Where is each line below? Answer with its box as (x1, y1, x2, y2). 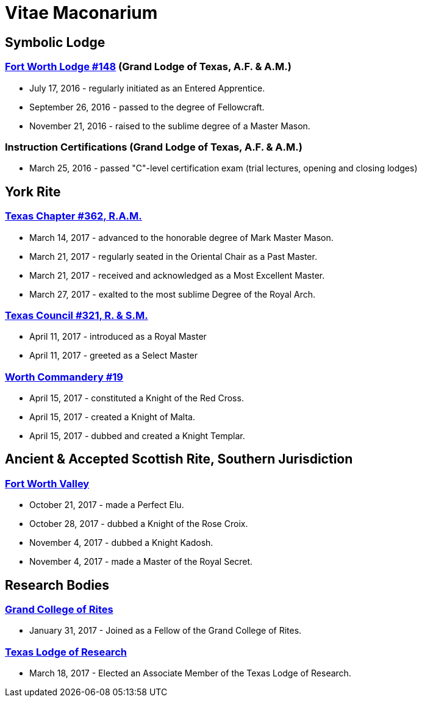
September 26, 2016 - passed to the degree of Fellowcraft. (29, 101, 265, 112)
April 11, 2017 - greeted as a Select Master (29, 350, 198, 361)
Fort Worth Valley (5, 477, 90, 490)
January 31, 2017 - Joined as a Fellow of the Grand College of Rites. (29, 625, 302, 636)
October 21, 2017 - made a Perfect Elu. (29, 500, 184, 510)
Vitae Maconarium (5, 2, 158, 23)
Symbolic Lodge (5, 34, 105, 50)
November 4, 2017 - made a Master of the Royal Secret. (29, 556, 253, 567)
